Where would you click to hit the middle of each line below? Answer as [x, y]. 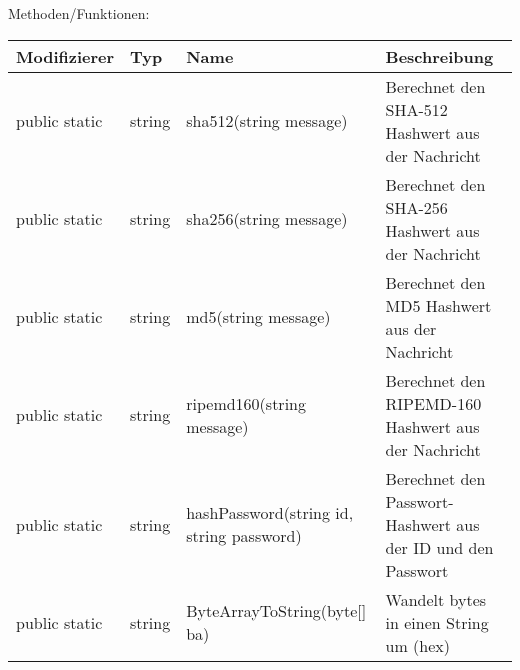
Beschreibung [439, 56]
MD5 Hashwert [438, 305]
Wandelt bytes [436, 599]
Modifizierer [65, 56]
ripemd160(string [246, 403]
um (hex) [418, 645]
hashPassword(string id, [270, 513]
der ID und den [439, 547]
